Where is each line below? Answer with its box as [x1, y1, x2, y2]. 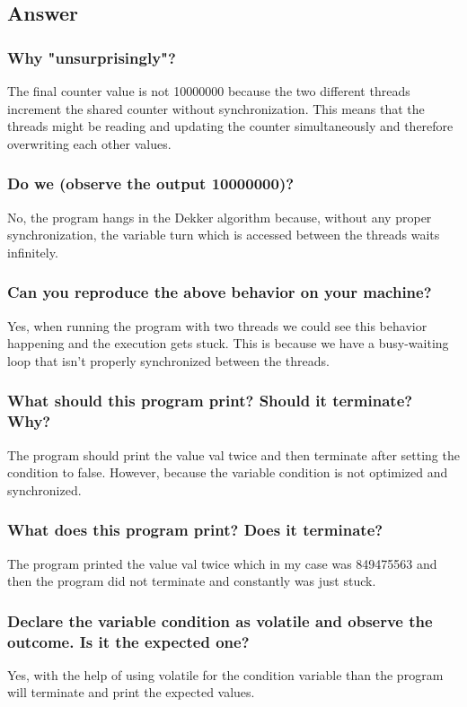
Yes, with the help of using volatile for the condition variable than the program [7, 665, 444, 684]
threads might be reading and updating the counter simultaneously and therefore [7, 117, 454, 135]
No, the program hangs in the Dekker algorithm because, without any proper [7, 207, 432, 226]
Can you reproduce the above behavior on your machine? [7, 281, 432, 303]
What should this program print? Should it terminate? [7, 389, 413, 412]
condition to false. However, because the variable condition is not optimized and [7, 463, 448, 482]
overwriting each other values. [7, 134, 172, 153]
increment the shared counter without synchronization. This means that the [7, 99, 425, 118]
